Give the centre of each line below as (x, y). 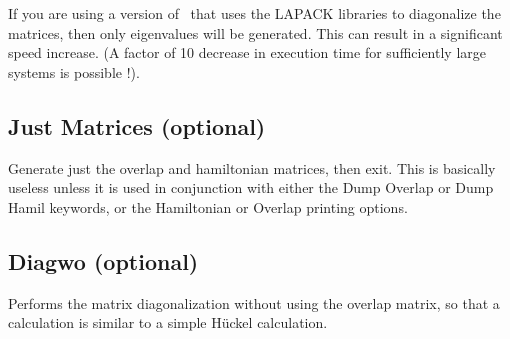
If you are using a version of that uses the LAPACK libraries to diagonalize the (254, 13)
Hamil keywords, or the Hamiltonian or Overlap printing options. (208, 206)
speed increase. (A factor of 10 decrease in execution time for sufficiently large (247, 52)
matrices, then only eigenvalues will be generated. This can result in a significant (255, 32)
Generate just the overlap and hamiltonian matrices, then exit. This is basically (252, 167)
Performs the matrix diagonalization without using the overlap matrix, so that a (254, 302)
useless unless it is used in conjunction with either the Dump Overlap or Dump (251, 187)
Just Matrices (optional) (137, 125)
